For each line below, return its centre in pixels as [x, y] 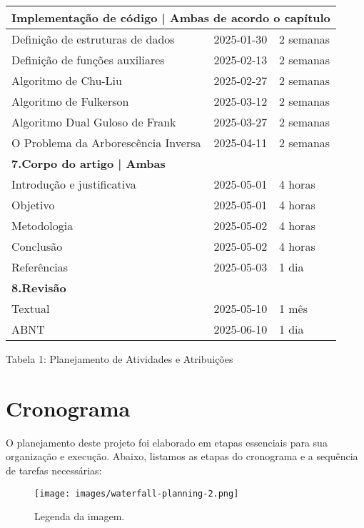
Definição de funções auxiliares [88, 60]
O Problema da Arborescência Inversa [106, 143]
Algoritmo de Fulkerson [70, 101]
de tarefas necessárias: [54, 470]
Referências [40, 267]
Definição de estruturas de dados [93, 39]
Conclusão [37, 246]
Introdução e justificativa [74, 184]
